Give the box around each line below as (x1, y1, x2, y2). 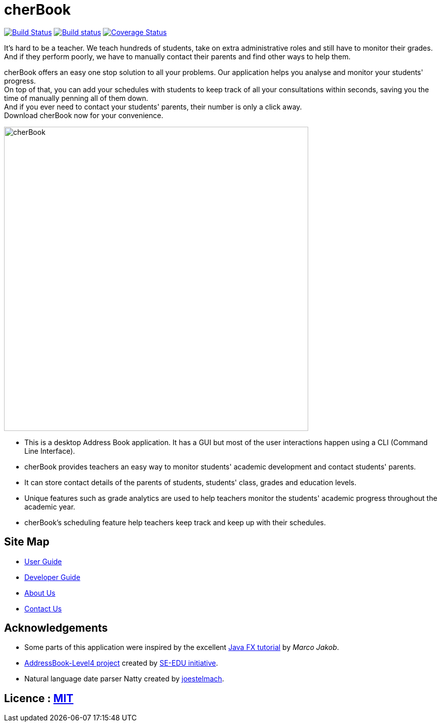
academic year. (24, 502, 76, 511)
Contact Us (24, 604, 62, 613)
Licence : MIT (4, 692, 73, 705)
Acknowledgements (4, 622, 108, 635)
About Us (24, 588, 56, 597)
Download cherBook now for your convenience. (4, 111, 163, 120)
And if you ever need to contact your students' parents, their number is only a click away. (4, 102, 302, 111)
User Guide (24, 557, 62, 566)
